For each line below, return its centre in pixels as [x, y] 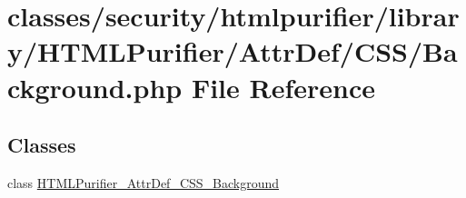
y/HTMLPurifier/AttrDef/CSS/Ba [233, 51]
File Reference [283, 87]
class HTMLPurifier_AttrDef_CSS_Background [144, 182]
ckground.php [95, 87]
